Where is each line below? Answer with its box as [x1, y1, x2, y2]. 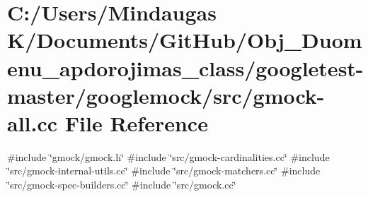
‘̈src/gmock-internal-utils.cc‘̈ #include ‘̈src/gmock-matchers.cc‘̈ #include [7, 163, 321, 178]
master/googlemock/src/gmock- [7, 80, 325, 109]
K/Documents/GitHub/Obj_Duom [7, 25, 362, 54]
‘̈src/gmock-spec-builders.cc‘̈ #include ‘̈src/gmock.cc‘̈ [7, 177, 236, 192]
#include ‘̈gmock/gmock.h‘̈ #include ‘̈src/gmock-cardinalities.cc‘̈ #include [7, 149, 330, 164]
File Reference [64, 108, 208, 137]
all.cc [7, 108, 58, 137]
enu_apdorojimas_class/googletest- [7, 53, 364, 82]
